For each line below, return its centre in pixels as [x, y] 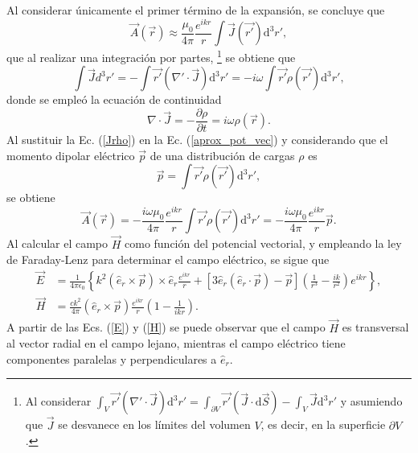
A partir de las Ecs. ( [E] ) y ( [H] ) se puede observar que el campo [166, 327]
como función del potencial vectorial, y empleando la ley [263, 243]
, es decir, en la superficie [323, 424]
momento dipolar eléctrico [71, 155]
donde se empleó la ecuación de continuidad [114, 99]
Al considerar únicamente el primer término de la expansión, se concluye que [196, 10]
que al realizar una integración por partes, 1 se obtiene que [151, 56]
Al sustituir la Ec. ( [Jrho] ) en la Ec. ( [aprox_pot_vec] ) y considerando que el [197, 140]
